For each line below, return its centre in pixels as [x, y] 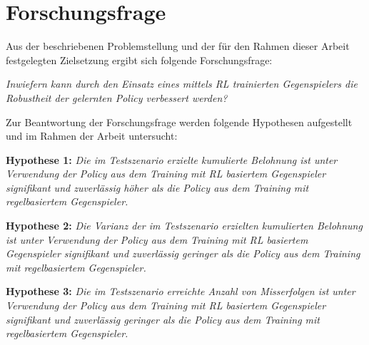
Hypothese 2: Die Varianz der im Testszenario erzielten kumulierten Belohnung [184, 226]
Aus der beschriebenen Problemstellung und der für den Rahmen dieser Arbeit [178, 46]
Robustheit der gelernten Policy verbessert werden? [117, 97]
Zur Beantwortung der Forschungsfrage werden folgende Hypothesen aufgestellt [179, 122]
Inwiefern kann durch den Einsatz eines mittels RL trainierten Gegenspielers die [182, 84]
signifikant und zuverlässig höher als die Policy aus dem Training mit [157, 187]
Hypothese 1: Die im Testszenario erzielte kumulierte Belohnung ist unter [172, 159]
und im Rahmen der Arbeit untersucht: [92, 136]
